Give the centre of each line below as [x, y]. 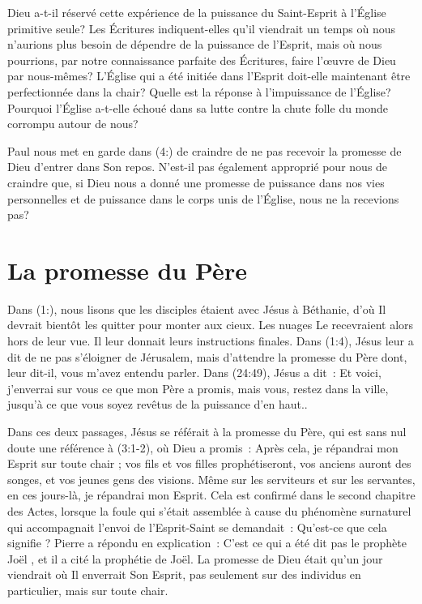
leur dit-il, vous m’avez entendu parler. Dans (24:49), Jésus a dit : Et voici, [194, 373]
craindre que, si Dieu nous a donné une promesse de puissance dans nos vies [196, 182]
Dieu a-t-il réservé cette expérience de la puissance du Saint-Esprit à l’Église [197, 12]
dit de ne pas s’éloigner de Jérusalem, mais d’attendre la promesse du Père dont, [207, 356]
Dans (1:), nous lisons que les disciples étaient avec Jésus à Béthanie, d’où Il [197, 308]
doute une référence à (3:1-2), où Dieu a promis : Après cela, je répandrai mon [203, 447]
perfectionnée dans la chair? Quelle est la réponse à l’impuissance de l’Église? [199, 91]
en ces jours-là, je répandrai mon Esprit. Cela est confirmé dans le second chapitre [211, 495]
